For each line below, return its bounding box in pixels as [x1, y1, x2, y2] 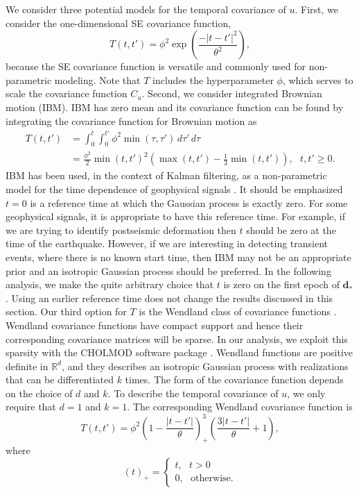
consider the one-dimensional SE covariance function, [6, 15, 231, 30]
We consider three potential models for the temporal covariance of [6, 2, 286, 16]
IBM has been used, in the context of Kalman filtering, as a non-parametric [6, 168, 327, 183]
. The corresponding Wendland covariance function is [127, 399, 353, 414]
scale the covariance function [6, 86, 128, 101]
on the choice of [6, 385, 73, 400]
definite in [6, 358, 49, 373]
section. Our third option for [6, 304, 127, 319]
